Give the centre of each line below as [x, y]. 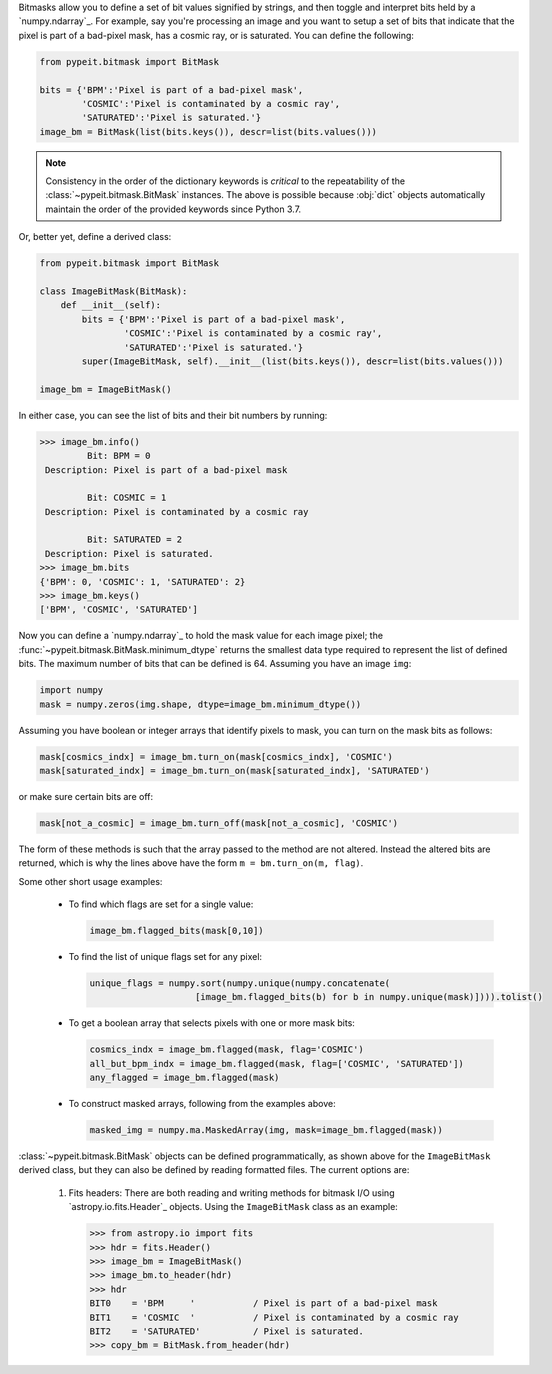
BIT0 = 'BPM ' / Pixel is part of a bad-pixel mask [263, 1303]
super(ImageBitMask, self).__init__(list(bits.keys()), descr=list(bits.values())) [292, 361]
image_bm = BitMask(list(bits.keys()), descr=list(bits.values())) [208, 131]
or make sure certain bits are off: [86, 796]
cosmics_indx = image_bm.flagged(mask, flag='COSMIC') [226, 1049]
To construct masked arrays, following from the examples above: [202, 1104]
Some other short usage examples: [90, 881]
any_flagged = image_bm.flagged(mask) [184, 1078]
